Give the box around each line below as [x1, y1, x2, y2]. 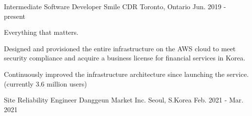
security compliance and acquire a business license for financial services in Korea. [4, 53, 246, 63]
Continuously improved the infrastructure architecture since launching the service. [4, 69, 249, 79]
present [4, 11, 26, 21]
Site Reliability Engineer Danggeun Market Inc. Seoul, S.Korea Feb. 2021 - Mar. [4, 95, 244, 105]
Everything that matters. [4, 27, 79, 37]
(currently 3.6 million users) [4, 78, 87, 88]
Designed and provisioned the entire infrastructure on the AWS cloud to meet [4, 43, 236, 53]
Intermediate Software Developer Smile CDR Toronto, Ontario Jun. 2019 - [4, 1, 226, 11]
